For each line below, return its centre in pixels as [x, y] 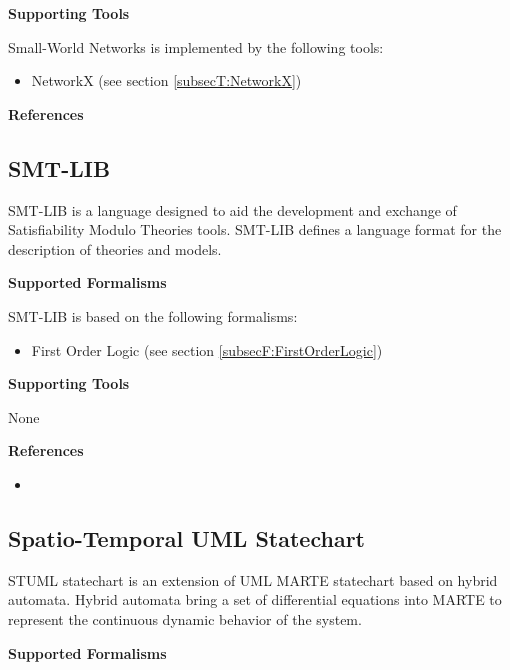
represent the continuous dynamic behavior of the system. [185, 618]
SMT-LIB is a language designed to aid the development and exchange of [232, 209]
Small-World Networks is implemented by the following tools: [196, 46]
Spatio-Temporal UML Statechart [186, 537]
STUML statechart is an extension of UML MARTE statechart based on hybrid [253, 579]
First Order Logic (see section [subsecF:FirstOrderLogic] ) [207, 349]
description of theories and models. [115, 248]
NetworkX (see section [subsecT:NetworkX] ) [166, 80]
